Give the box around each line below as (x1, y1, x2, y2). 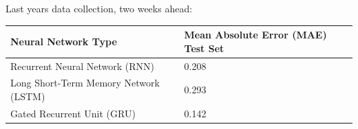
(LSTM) (10, 89, 45, 103)
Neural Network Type (10, 34, 117, 48)
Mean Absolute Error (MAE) (184, 27, 327, 42)
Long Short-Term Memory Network (10, 75, 160, 90)
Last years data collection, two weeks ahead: (6, 1, 193, 15)
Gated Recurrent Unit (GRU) (10, 106, 136, 120)
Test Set (184, 40, 224, 55)
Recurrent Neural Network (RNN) (10, 58, 154, 73)
